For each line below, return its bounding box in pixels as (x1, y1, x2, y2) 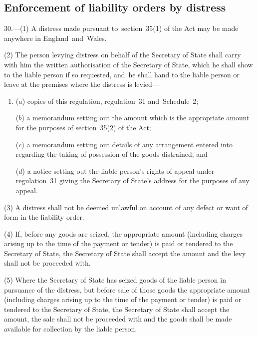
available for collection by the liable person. (4, 324, 137, 334)
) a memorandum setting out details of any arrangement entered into (21, 139, 233, 149)
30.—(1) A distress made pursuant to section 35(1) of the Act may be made (4, 23, 239, 33)
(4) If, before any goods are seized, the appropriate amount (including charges (4, 228, 243, 239)
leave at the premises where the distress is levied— (4, 79, 159, 89)
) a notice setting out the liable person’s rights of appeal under (22, 165, 215, 176)
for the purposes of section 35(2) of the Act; (15, 122, 151, 132)
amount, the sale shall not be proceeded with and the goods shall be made (4, 314, 232, 324)
